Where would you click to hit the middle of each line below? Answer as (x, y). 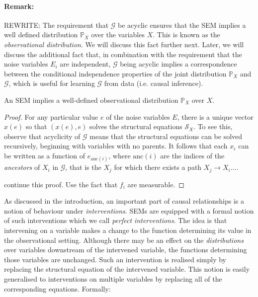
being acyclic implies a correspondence (178, 64)
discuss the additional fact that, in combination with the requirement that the (123, 54)
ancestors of (22, 167)
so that (36, 126)
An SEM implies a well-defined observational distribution (91, 100)
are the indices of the (192, 155)
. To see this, (213, 126)
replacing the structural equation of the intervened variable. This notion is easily (127, 269)
